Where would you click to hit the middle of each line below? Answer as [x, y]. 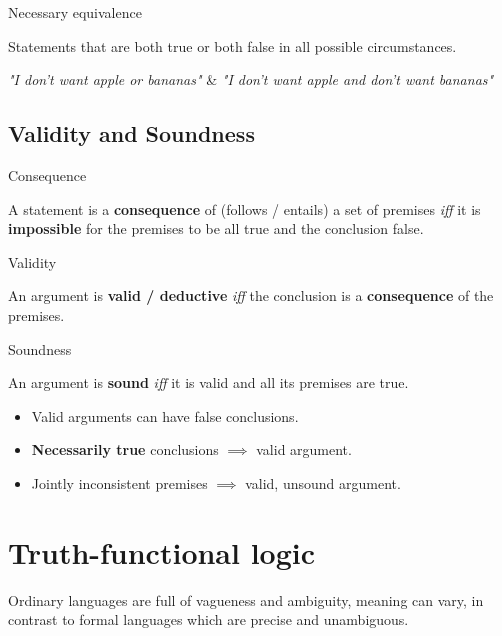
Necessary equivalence [75, 12]
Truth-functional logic [162, 551]
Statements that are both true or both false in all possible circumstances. [232, 45]
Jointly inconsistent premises [119, 482]
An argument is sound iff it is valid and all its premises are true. [208, 382]
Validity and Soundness [131, 133]
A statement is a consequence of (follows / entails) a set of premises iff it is [244, 208]
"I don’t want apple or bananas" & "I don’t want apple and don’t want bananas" [251, 79]
